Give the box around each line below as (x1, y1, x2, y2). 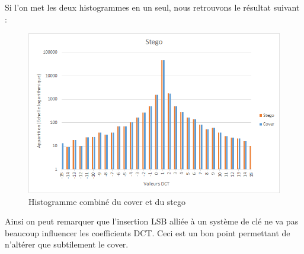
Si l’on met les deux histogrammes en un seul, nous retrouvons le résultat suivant (5, 1, 300, 13)
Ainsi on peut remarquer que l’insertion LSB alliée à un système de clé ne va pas (5, 215, 299, 227)
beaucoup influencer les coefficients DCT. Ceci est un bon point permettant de (5, 226, 290, 239)
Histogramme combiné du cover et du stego (28, 195, 186, 207)
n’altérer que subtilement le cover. (5, 238, 129, 250)
